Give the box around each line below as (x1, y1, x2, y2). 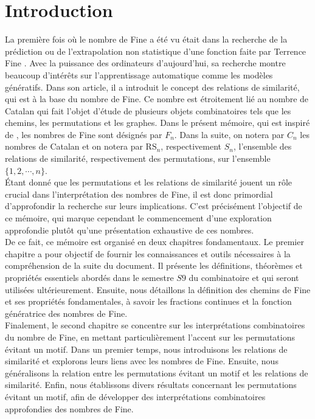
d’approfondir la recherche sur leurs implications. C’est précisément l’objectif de (5, 199, 302, 212)
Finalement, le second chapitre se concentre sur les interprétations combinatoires (5, 319, 305, 331)
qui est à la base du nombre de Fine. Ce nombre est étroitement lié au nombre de (5, 92, 309, 105)
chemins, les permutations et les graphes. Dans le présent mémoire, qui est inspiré (5, 116, 310, 129)
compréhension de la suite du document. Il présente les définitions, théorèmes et (5, 259, 303, 272)
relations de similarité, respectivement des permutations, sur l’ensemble (5, 152, 271, 165)
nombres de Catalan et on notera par (5, 140, 143, 153)
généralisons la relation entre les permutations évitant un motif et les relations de (5, 366, 308, 379)
